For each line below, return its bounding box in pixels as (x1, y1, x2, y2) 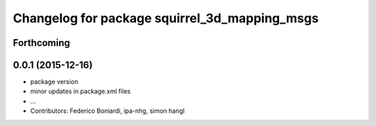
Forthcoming (13, 37, 70, 49)
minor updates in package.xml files (30, 87, 131, 95)
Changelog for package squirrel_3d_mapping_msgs (13, 10, 319, 26)
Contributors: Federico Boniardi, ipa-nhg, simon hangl (30, 107, 185, 115)
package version (30, 77, 79, 86)
